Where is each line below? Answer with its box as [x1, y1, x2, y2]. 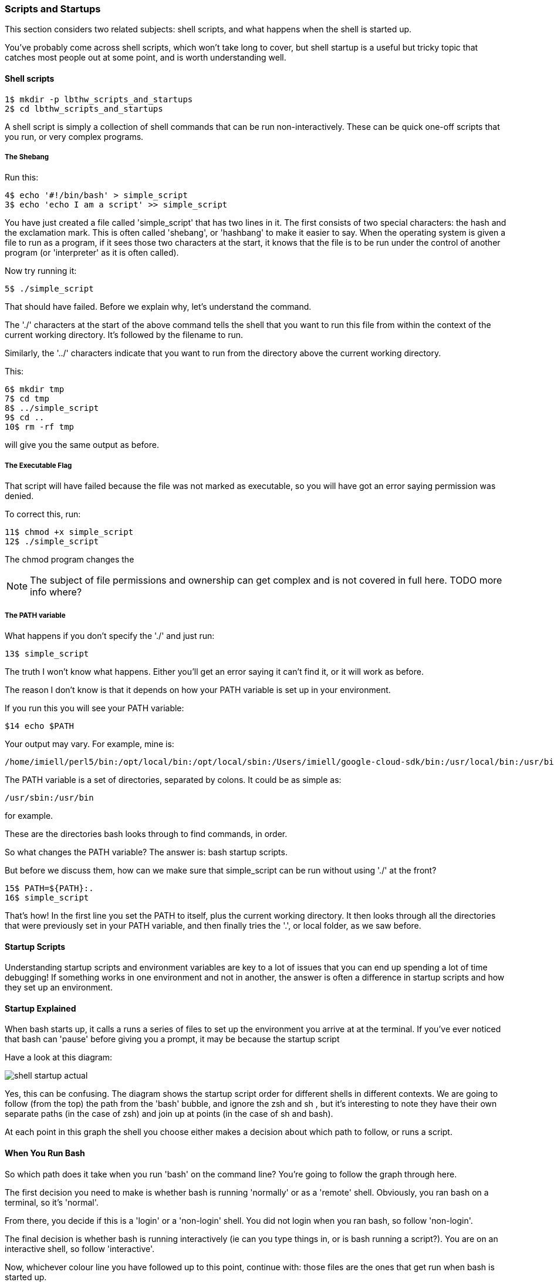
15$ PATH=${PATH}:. [5, 883, 94, 893]
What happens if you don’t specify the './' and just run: [5, 630, 215, 641]
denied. [5, 491, 34, 501]
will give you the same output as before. [5, 440, 159, 450]
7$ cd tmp [5, 394, 49, 404]
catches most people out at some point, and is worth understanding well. [5, 52, 286, 63]
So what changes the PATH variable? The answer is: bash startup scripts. [5, 846, 288, 857]
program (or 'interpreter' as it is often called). [5, 247, 179, 258]
